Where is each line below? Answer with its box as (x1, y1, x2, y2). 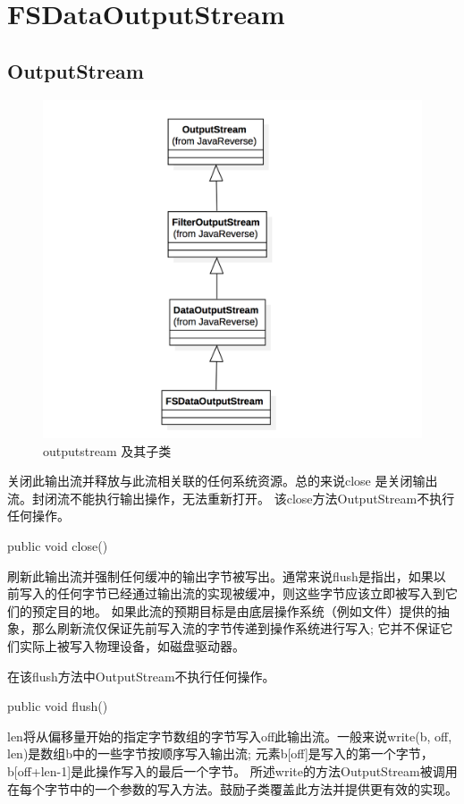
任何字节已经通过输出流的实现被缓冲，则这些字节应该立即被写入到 (56, 584, 445, 603)
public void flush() (7, 697, 108, 715)
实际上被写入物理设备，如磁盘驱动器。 (19, 636, 245, 655)
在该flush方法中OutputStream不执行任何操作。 (7, 666, 275, 685)
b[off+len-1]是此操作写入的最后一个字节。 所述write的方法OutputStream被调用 (7, 761, 458, 780)
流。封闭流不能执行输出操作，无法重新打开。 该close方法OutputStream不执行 (7, 488, 455, 507)
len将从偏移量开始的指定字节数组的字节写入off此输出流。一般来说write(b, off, (7, 726, 452, 745)
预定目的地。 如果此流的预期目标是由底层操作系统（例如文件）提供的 (31, 601, 437, 620)
